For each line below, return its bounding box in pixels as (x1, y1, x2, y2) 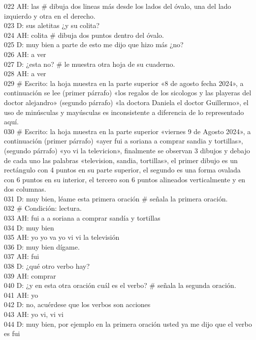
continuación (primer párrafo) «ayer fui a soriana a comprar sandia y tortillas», (4, 136, 243, 146)
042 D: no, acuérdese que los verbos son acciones (4, 299, 151, 310)
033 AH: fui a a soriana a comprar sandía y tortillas (4, 213, 160, 223)
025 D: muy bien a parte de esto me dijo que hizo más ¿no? (4, 39, 184, 50)
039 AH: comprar (4, 270, 56, 281)
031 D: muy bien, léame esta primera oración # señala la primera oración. (4, 193, 228, 203)
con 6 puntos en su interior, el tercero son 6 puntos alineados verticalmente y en (4, 174, 246, 184)
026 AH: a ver (4, 49, 46, 59)
